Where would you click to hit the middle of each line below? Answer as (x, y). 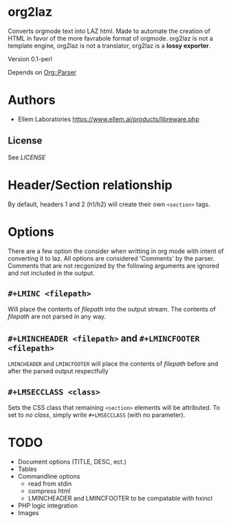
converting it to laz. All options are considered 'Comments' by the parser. (111, 258)
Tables (27, 469)
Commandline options (49, 476)
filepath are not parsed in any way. (57, 316)
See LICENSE (27, 157)
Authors (32, 100)
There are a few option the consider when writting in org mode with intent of (116, 251)
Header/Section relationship (90, 185)
